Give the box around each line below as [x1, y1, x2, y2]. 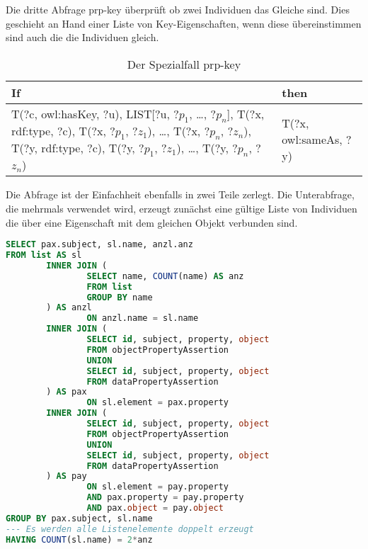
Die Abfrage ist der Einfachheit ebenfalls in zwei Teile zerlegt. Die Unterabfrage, [6, 187, 355, 202]
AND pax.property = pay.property [86, 492, 244, 503]
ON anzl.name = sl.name [86, 313, 199, 324]
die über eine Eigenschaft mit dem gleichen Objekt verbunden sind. [6, 215, 298, 230]
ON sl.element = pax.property [86, 397, 229, 408]
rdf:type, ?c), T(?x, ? [11, 122, 115, 139]
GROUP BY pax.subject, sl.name [6, 513, 153, 523]
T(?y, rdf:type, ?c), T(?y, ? [11, 140, 144, 157]
